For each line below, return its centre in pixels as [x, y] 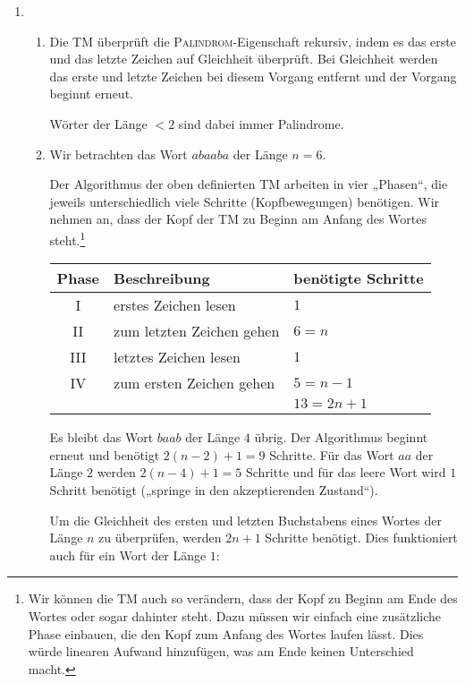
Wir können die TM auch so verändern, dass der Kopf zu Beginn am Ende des [243, 598]
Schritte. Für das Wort [332, 454]
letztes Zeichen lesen [177, 357]
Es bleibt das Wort [101, 437]
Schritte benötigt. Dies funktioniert [361, 538]
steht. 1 [68, 238]
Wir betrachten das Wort [118, 154]
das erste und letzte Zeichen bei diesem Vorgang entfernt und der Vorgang [253, 76]
